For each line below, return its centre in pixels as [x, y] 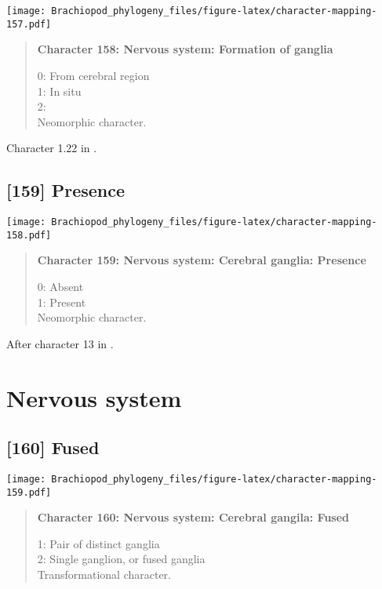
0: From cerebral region [93, 75]
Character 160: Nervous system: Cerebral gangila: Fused [193, 517]
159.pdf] [29, 492]
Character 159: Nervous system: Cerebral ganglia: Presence [202, 260]
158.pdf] [29, 235]
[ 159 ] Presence [66, 190]
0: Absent [60, 286]
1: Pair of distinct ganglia [98, 543]
